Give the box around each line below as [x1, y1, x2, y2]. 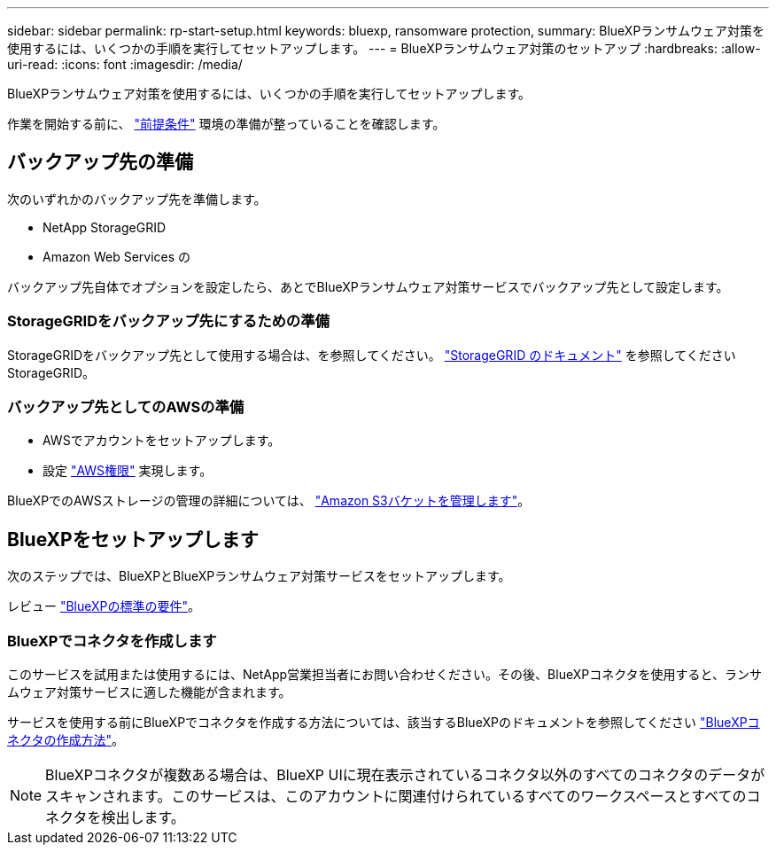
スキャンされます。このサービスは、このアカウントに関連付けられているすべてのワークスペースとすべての [45, 786, 747, 805]
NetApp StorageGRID [43, 219, 167, 235]
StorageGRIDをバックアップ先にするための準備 [7, 312, 330, 331]
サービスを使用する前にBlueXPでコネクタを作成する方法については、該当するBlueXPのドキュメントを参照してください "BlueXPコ [7, 714, 760, 730]
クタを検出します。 [59, 808, 185, 826]
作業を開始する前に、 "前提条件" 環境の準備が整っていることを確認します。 [7, 116, 446, 131]
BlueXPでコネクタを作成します [7, 631, 217, 650]
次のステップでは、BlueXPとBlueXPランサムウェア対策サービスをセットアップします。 [7, 568, 511, 584]
